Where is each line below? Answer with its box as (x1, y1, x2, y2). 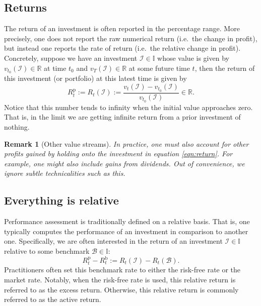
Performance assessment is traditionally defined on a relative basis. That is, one (4, 216, 250, 227)
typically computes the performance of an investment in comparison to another (4, 226, 248, 236)
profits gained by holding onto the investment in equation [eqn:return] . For (4, 148, 233, 159)
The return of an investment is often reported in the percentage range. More (4, 23, 240, 34)
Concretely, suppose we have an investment (4, 52, 138, 63)
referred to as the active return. (4, 294, 101, 304)
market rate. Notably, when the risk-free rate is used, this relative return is (4, 274, 236, 285)
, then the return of (194, 62, 255, 73)
